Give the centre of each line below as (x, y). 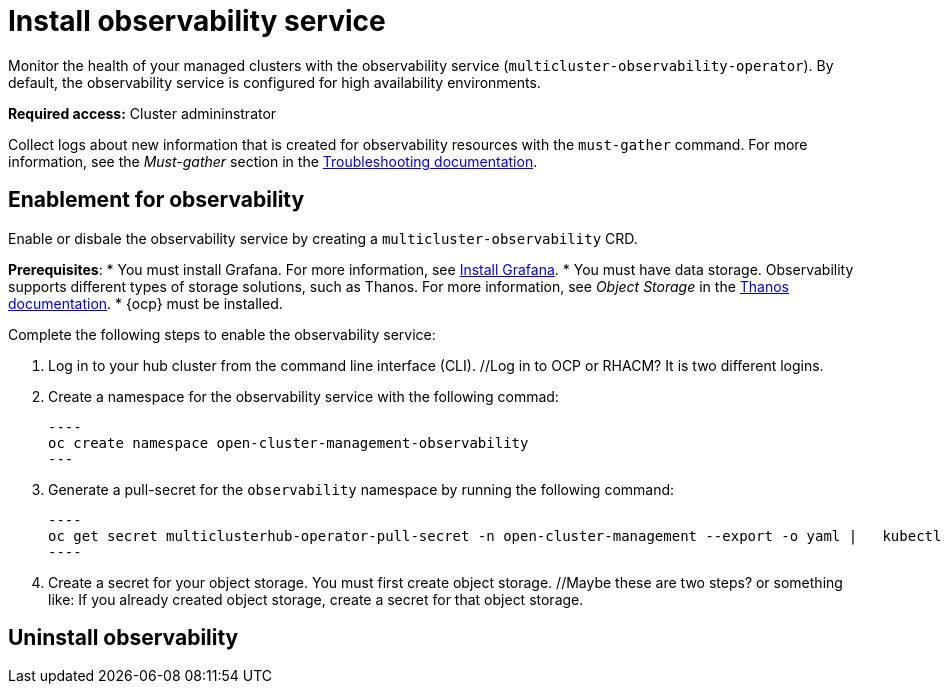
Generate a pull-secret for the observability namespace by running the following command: (361, 489)
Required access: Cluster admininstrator (142, 113)
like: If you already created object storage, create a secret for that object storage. (316, 599)
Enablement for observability (156, 200)
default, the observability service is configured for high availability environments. (274, 82)
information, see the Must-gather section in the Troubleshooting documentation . (273, 161)
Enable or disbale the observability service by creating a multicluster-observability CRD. (323, 238)
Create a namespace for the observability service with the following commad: (303, 396)
